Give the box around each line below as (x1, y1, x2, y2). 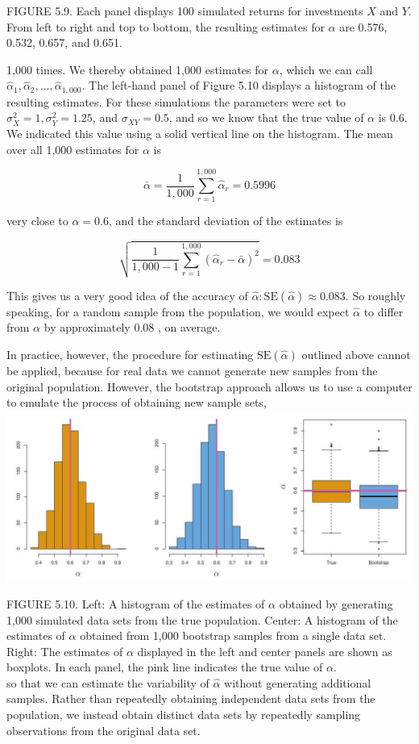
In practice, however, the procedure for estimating (6, 345, 254, 362)
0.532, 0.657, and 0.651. (6, 34, 122, 51)
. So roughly (345, 286, 406, 303)
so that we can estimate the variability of (6, 674, 209, 691)
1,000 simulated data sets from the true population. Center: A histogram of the (6, 611, 398, 628)
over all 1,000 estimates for (6, 140, 139, 157)
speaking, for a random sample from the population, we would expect (6, 303, 350, 320)
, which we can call (279, 61, 373, 77)
